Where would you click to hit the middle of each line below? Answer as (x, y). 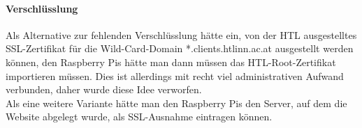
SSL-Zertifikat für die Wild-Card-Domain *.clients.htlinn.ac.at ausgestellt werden (180, 48)
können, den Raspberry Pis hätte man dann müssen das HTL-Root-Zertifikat (171, 62)
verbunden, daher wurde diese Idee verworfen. (104, 89)
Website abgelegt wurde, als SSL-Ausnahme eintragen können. (139, 117)
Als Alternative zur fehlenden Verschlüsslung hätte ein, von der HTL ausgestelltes (181, 34)
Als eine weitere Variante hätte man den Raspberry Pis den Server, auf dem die (176, 103)
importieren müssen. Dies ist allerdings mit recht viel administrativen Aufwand (175, 75)
